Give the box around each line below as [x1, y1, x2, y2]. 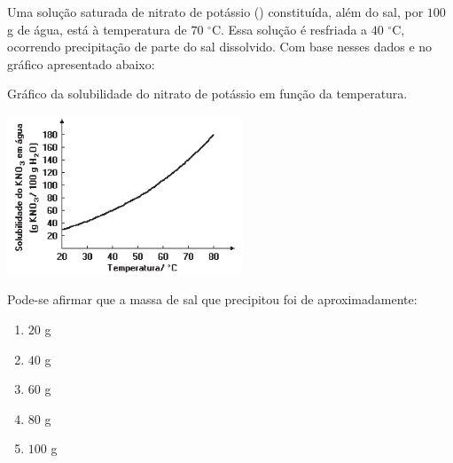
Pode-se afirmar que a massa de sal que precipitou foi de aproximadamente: [7, 290, 418, 309]
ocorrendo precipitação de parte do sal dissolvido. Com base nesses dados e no [7, 37, 433, 56]
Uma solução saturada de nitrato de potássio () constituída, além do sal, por [7, 3, 424, 20]
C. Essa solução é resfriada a [211, 20, 368, 38]
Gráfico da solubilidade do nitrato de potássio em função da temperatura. [7, 84, 408, 103]
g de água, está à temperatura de [7, 20, 187, 38]
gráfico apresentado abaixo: [7, 54, 155, 73]
